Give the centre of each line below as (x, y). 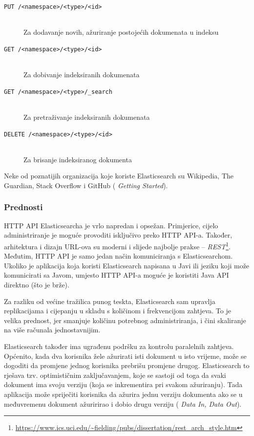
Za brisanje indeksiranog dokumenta (78, 159)
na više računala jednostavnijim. (52, 330)
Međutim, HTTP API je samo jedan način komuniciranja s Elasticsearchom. (118, 256)
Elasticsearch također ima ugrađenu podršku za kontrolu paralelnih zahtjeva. (119, 346)
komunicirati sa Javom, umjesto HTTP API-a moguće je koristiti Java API (116, 275)
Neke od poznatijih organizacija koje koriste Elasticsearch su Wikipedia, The (119, 176)
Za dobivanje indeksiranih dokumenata (82, 75)
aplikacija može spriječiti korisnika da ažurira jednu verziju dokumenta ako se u (123, 394)
